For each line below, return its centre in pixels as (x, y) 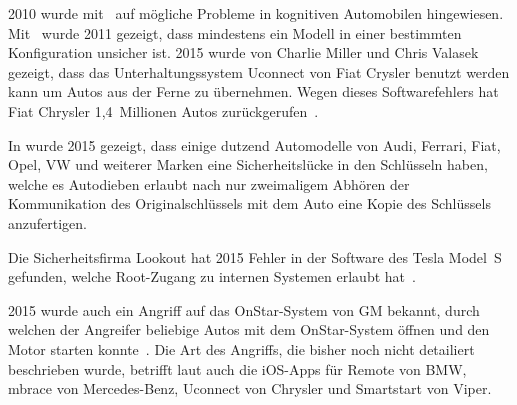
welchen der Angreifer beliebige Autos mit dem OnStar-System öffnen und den (249, 329)
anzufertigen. (48, 222)
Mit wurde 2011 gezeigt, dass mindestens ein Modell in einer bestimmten (235, 32)
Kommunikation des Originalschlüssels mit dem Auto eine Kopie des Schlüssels (249, 203)
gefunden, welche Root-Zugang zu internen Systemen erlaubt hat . (212, 276)
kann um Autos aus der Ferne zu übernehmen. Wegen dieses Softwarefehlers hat (253, 91)
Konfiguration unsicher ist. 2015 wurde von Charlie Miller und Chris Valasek (243, 52)
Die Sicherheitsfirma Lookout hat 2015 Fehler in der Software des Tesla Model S (255, 256)
